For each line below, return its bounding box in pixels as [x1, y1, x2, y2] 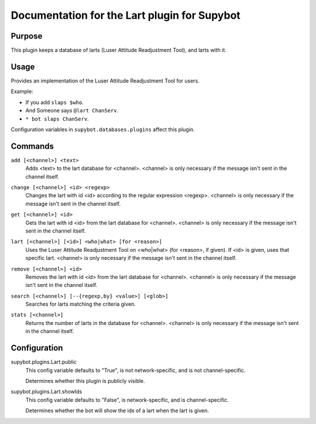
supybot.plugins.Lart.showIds [11, 388, 83, 395]
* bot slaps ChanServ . [25, 115, 89, 122]
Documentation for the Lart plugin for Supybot [11, 9, 241, 22]
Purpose [11, 31, 43, 41]
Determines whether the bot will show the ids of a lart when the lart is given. [25, 407, 209, 414]
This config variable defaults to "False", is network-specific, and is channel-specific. [25, 396, 229, 404]
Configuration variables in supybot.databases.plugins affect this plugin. [11, 126, 195, 133]
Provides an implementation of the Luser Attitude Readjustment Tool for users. [11, 77, 200, 84]
